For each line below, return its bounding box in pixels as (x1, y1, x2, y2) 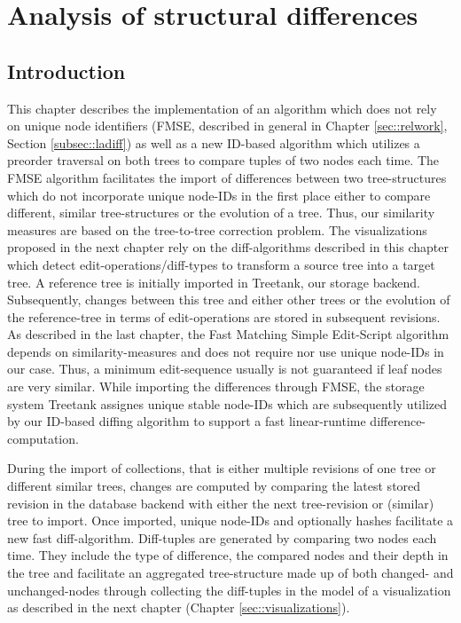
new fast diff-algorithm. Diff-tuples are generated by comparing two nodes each (7, 528, 437, 547)
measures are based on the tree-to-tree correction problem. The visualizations (7, 220, 427, 239)
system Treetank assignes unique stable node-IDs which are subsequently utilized (7, 394, 447, 413)
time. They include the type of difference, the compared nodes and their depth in (7, 546, 449, 564)
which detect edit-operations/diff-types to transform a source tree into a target (7, 255, 435, 273)
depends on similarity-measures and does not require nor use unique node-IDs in (7, 342, 444, 360)
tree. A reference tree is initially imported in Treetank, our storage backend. (7, 272, 420, 291)
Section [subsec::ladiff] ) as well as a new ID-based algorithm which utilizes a (7, 133, 420, 152)
